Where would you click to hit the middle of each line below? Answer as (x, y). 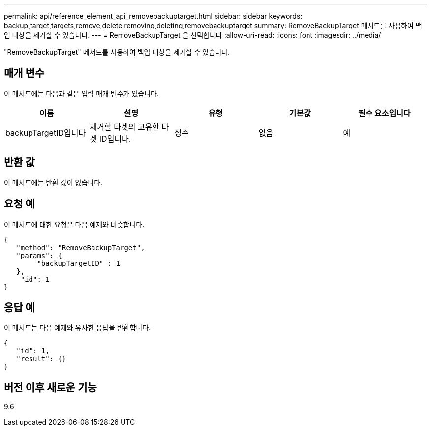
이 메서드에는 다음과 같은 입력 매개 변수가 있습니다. (81, 93)
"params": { (39, 255)
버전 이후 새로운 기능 (50, 387)
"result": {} (41, 359)
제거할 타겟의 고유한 (125, 127)
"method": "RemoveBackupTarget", (81, 247)
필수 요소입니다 (384, 113)
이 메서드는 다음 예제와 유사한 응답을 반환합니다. (77, 328)
